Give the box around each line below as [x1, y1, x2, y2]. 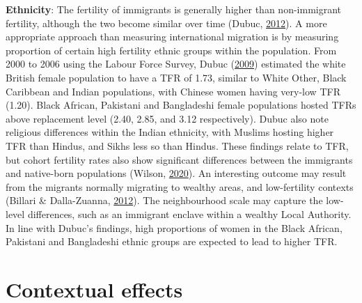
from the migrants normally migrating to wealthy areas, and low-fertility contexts [6, 179, 354, 194]
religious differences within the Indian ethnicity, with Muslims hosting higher [6, 125, 334, 139]
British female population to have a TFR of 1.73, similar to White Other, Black [6, 70, 347, 84]
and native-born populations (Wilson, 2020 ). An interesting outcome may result [6, 166, 347, 180]
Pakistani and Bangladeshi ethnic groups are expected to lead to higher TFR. [6, 234, 338, 249]
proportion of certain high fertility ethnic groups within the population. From [6, 42, 337, 57]
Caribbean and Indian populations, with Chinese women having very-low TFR [6, 84, 340, 98]
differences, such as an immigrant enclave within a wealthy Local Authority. [27, 206, 352, 221]
